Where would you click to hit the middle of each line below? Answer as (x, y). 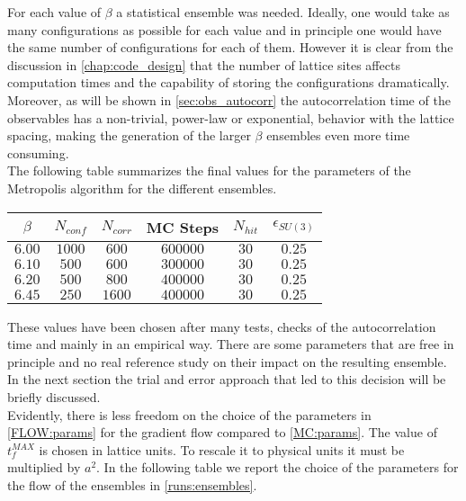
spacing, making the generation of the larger (129, 135)
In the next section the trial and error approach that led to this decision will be (227, 379)
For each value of (54, 12)
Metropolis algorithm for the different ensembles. (142, 188)
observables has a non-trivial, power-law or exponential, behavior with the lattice (231, 117)
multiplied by (44, 467)
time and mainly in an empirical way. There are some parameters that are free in (231, 344)
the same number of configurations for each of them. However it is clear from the (230, 47)
